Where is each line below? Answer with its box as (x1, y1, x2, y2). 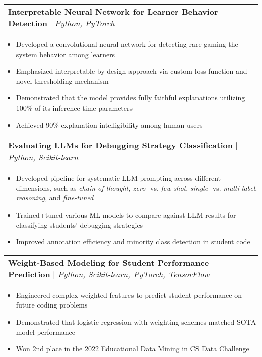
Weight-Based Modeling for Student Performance (8, 256, 209, 268)
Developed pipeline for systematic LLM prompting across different (16, 173, 221, 183)
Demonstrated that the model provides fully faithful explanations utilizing (16, 92, 245, 103)
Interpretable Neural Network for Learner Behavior (8, 6, 218, 17)
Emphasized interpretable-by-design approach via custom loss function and (16, 66, 247, 76)
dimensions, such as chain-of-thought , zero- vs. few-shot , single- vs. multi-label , (16, 182, 257, 193)
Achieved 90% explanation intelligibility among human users (16, 119, 203, 130)
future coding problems (16, 299, 88, 310)
